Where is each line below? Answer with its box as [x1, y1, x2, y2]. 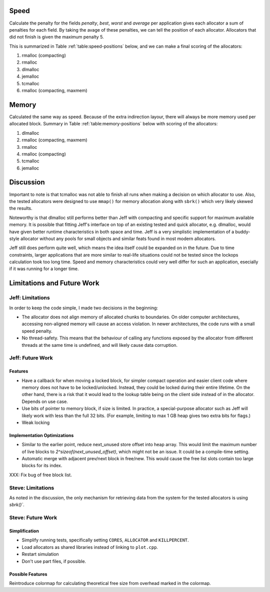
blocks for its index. [21, 463, 62, 469]
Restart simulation [21, 551, 59, 557]
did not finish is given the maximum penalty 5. [9, 34, 104, 40]
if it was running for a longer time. [9, 266, 79, 272]
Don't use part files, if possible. [21, 558, 86, 564]
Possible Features [9, 571, 47, 577]
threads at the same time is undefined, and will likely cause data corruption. [21, 342, 177, 348]
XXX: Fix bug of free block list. [9, 472, 72, 478]
